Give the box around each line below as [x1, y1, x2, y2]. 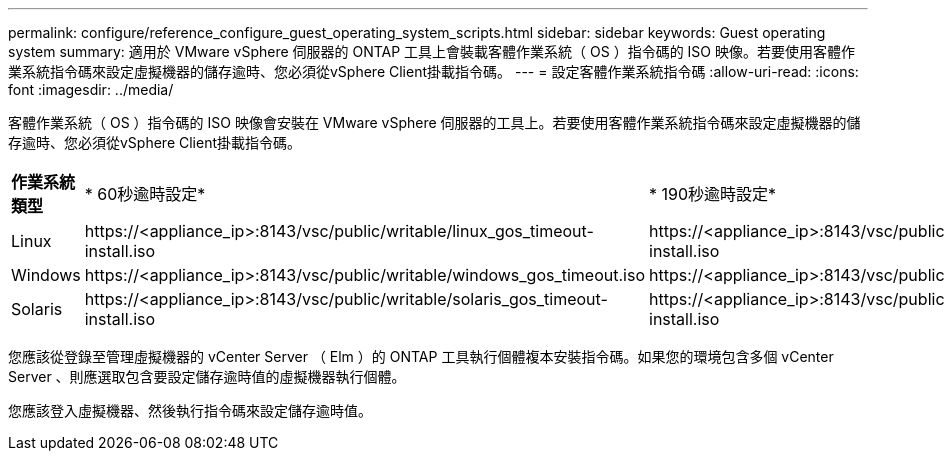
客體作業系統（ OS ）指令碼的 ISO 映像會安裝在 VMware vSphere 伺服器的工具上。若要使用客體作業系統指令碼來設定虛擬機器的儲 [8, 114, 861, 131]
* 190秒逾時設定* [649, 184, 777, 204]
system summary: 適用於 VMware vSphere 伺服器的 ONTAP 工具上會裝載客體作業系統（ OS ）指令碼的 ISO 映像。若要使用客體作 [8, 43, 855, 60]
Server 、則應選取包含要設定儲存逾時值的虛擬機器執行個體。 [8, 368, 406, 385]
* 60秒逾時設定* [84, 184, 206, 204]
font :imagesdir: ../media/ [8, 81, 174, 98]
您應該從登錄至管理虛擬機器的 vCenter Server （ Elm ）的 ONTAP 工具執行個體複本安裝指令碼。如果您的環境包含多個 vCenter [8, 348, 834, 365]
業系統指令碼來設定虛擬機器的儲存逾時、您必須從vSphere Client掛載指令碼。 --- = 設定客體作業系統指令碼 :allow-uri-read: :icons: [8, 63, 859, 80]
